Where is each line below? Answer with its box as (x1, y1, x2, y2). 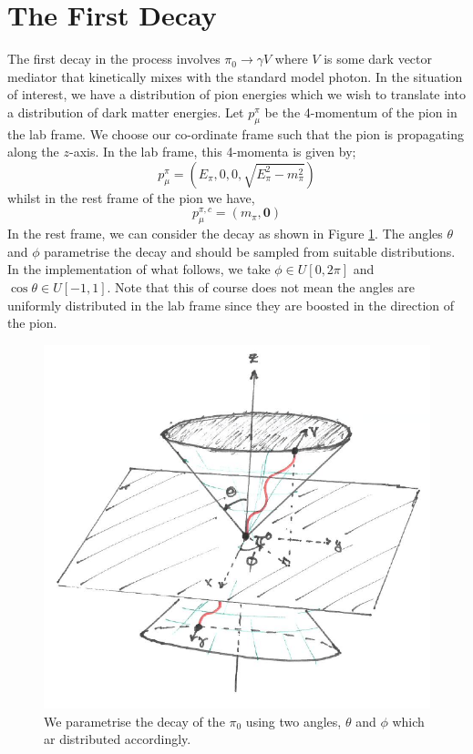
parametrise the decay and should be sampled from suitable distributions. (44, 241, 456, 260)
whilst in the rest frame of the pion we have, (7, 188, 255, 207)
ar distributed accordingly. (44, 729, 191, 749)
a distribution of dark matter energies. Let (7, 102, 244, 121)
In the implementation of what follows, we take (7, 260, 271, 279)
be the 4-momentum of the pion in (264, 102, 458, 121)
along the (7, 142, 59, 161)
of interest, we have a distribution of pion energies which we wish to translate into (7, 85, 466, 104)
